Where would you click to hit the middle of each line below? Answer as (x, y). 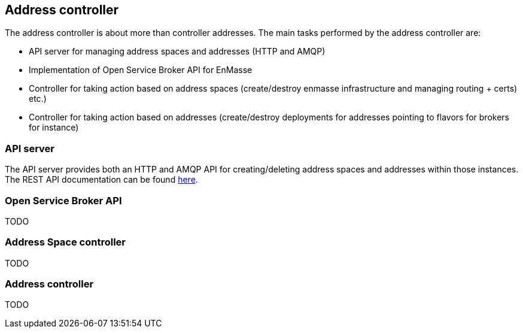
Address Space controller (65, 242)
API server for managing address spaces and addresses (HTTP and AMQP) (177, 52)
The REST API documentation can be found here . (101, 180)
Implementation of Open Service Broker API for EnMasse (141, 70)
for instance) (54, 128)
